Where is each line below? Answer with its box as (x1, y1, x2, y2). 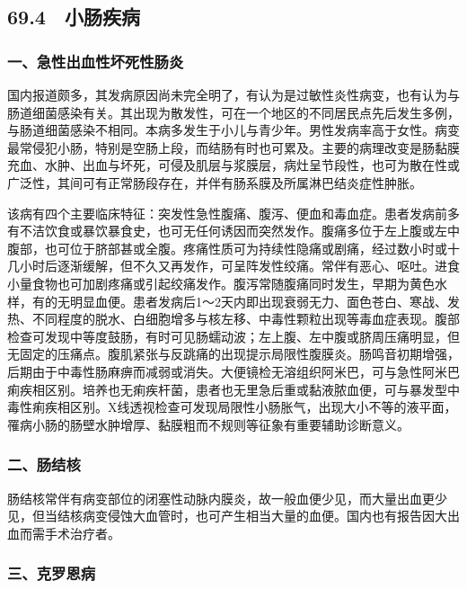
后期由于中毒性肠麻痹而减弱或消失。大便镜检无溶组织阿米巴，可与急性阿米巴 (7, 361, 460, 380)
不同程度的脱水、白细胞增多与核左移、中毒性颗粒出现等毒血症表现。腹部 (31, 309, 460, 328)
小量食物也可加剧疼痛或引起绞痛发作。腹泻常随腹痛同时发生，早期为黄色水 (7, 273, 447, 292)
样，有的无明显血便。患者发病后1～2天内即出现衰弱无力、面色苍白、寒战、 (7, 291, 447, 310)
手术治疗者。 (44, 523, 120, 542)
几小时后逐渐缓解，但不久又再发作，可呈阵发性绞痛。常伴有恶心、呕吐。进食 (7, 256, 460, 275)
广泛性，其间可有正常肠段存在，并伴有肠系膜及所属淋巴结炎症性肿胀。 (7, 173, 422, 192)
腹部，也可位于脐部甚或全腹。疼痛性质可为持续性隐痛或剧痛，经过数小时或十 (7, 238, 460, 257)
